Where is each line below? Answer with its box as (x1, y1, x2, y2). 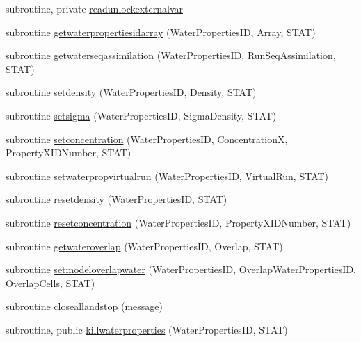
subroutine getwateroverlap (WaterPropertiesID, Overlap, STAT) (6, 238, 283, 253)
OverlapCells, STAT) (6, 275, 95, 290)
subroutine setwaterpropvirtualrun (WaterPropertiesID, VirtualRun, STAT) (6, 168, 329, 183)
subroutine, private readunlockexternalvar (6, 1, 184, 15)
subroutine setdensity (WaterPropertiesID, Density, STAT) (6, 85, 257, 99)
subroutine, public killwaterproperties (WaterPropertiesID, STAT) (6, 322, 288, 336)
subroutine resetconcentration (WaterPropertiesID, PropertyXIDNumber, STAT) (6, 215, 351, 229)
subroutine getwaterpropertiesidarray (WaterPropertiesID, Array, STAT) (6, 24, 316, 39)
